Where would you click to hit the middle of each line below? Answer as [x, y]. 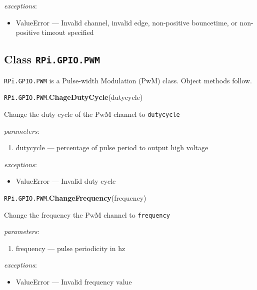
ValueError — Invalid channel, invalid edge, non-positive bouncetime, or [126, 22]
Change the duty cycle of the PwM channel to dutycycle [92, 114]
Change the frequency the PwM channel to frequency [87, 214]
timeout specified [68, 32]
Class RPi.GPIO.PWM [52, 59]
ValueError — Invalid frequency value [74, 282]
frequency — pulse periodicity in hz [70, 248]
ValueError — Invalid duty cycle [66, 181]
